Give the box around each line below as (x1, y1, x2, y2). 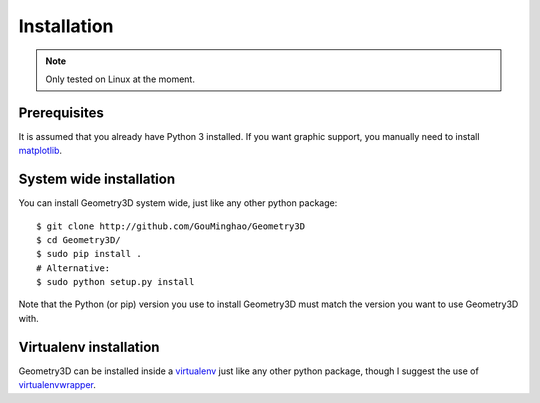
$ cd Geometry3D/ (36, 234, 121, 245)
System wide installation (18, 171, 175, 188)
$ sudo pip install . (36, 248, 142, 260)
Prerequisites (18, 104, 104, 121)
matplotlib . (18, 145, 63, 157)
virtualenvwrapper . (18, 379, 97, 391)
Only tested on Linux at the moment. (45, 73, 195, 85)
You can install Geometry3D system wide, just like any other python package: (18, 197, 338, 209)
